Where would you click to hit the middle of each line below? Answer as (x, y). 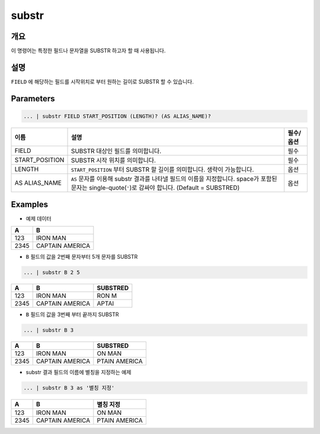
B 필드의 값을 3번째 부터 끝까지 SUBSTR (72, 314)
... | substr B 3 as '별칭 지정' (69, 388)
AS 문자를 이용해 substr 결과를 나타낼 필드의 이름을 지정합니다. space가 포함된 (174, 179)
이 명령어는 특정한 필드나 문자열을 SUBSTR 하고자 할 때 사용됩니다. (88, 51)
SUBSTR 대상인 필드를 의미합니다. (116, 151)
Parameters (33, 99)
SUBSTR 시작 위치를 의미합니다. (113, 160)
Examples (30, 205)
